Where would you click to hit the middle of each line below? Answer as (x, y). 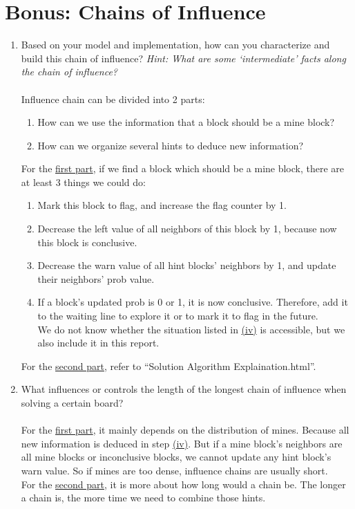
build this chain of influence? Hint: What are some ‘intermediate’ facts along (183, 58)
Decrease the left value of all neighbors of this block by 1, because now (187, 229)
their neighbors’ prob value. (96, 278)
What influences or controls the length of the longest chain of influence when (184, 389)
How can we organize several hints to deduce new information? (171, 145)
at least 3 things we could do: (83, 182)
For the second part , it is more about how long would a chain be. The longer (183, 484)
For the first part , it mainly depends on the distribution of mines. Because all (185, 430)
